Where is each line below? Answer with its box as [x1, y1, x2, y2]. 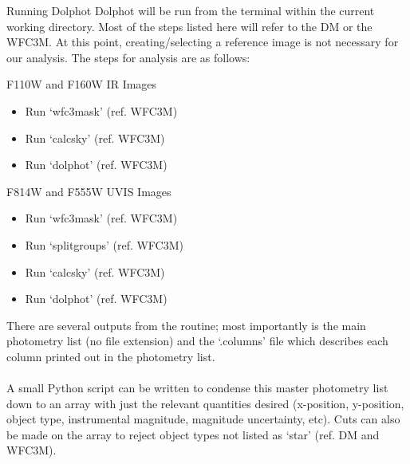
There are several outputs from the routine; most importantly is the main [6, 317, 366, 333]
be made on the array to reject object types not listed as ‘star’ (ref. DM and [6, 426, 380, 442]
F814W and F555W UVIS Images [6, 183, 171, 199]
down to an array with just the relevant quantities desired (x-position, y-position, [6, 395, 404, 411]
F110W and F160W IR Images [6, 76, 157, 92]
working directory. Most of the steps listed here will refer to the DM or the [6, 18, 373, 34]
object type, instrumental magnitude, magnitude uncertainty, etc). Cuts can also [6, 411, 400, 427]
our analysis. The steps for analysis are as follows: [6, 49, 250, 65]
